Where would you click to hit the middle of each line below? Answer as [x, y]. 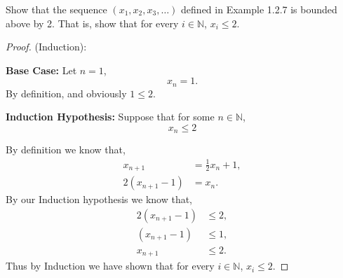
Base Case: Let [41, 70]
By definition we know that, [66, 150]
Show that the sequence [56, 9]
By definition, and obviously [66, 93]
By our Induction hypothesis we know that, [99, 199]
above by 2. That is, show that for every [92, 23]
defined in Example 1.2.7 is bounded [259, 9]
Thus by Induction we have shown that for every [110, 266]
